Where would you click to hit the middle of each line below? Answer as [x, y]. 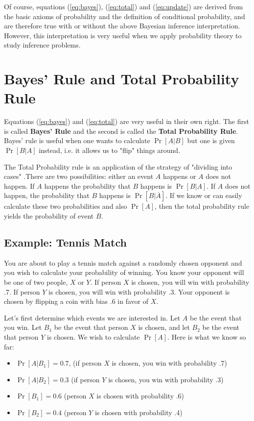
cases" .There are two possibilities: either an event [79, 176]
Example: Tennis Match [65, 242]
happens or [179, 176]
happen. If [19, 186]
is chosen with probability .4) [139, 412]
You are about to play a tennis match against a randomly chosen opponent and [123, 262]
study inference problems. [42, 45]
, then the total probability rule [202, 206]
